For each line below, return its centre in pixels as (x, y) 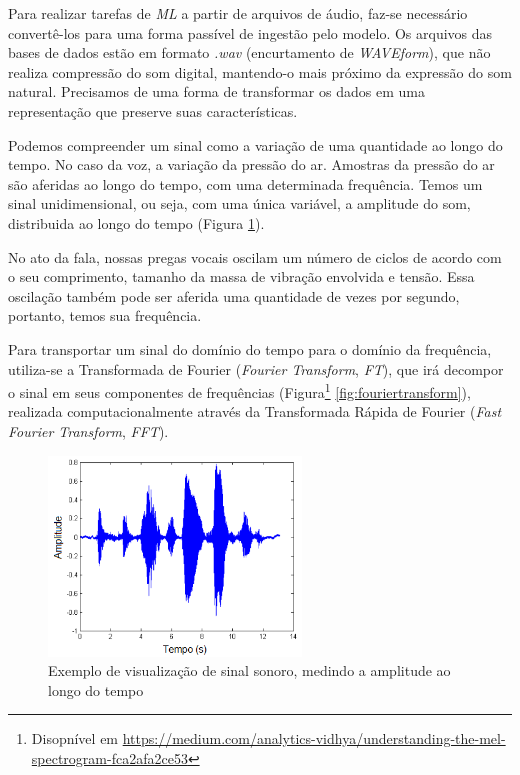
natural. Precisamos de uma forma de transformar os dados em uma (216, 91)
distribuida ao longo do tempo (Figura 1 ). (136, 222)
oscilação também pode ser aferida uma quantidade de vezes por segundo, (234, 295)
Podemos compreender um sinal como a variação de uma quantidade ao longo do (255, 144)
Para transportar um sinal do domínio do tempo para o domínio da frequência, (250, 348)
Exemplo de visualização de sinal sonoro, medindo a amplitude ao (249, 670)
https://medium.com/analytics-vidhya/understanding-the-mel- (314, 738)
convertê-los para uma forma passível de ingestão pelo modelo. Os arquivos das (250, 32)
